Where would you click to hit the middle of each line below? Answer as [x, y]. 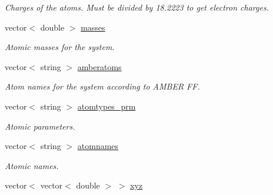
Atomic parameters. [40, 126]
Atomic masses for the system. [60, 47]
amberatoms [99, 66]
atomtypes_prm [106, 106]
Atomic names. [32, 165]
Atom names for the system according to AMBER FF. [102, 86]
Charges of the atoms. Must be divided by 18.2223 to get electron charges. [137, 7]
